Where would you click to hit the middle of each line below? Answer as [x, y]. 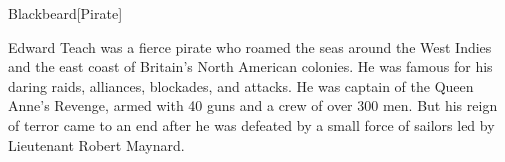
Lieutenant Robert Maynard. [96, 144]
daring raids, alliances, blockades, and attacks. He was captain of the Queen [241, 85]
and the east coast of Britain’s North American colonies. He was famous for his [250, 66]
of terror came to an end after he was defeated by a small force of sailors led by [251, 124]
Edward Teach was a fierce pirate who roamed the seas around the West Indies [250, 46]
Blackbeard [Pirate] [65, 13]
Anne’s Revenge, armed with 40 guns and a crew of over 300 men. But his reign [253, 105]
